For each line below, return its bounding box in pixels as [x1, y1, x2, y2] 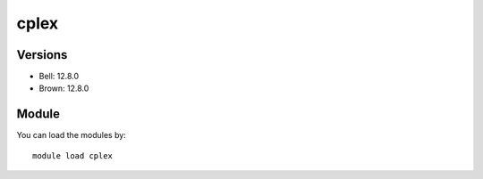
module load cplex [32, 151, 114, 160]
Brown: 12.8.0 [38, 83, 89, 94]
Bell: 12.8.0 [38, 71, 80, 82]
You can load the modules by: [16, 130, 127, 141]
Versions [16, 47, 68, 62]
